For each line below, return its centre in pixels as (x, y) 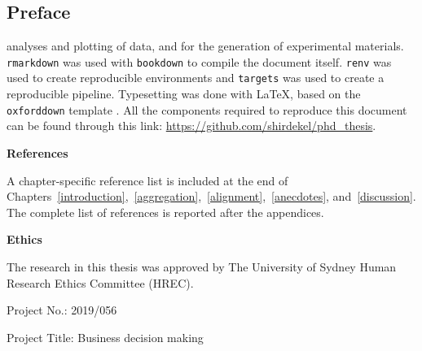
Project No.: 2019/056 (62, 310)
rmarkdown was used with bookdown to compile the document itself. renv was (199, 61)
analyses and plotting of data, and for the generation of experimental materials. (205, 46)
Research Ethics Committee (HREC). (100, 282)
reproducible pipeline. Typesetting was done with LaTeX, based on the (184, 94)
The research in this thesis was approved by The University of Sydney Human (202, 266)
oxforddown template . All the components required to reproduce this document (207, 109)
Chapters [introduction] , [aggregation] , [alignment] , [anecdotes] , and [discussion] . (211, 196)
